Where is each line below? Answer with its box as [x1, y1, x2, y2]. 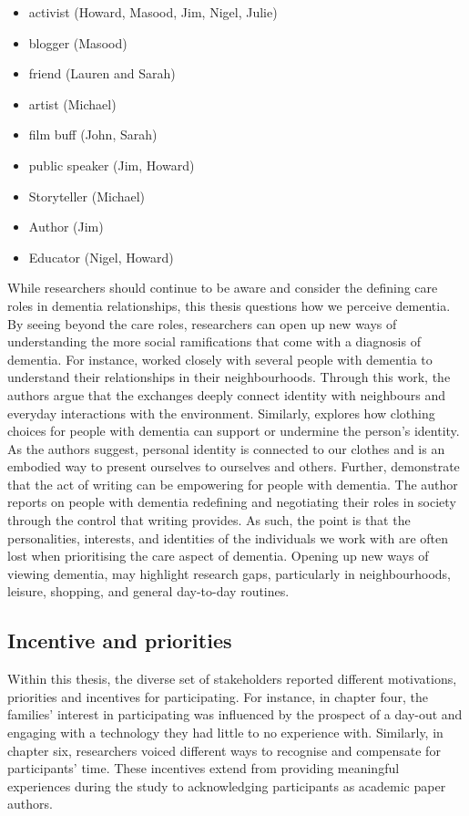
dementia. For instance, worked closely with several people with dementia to [7, 349, 433, 368]
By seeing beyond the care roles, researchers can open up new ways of [7, 314, 397, 333]
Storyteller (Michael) [28, 186, 146, 205]
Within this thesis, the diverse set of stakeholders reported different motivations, [7, 669, 457, 688]
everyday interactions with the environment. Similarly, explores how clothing [7, 403, 435, 422]
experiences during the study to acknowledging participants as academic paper [7, 776, 446, 795]
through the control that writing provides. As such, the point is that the [7, 511, 411, 530]
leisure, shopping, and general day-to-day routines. [7, 582, 290, 601]
